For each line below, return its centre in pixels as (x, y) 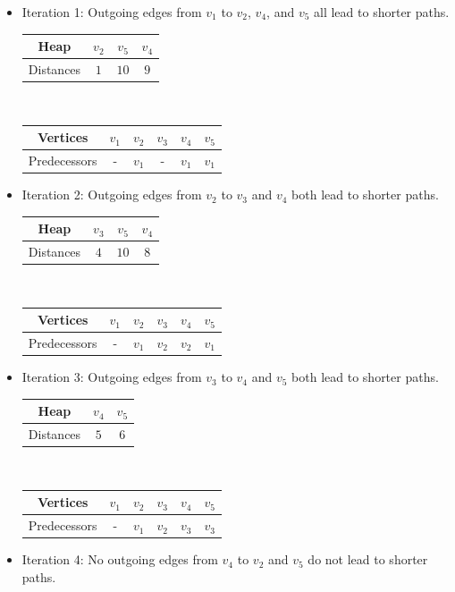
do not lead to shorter (368, 559)
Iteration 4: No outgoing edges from (120, 559)
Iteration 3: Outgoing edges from (112, 377)
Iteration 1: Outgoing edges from (112, 12)
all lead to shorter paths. (382, 12)
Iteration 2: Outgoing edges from (112, 195)
